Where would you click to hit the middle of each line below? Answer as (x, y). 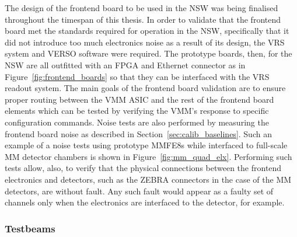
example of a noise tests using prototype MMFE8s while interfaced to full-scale (146, 145)
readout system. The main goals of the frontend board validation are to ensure (145, 88)
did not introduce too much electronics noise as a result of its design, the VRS (145, 42)
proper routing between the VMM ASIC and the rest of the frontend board (139, 99)
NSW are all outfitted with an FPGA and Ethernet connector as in (125, 65)
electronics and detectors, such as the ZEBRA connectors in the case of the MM (148, 179)
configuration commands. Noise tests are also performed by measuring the (137, 122)
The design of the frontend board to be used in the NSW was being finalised (141, 8)
